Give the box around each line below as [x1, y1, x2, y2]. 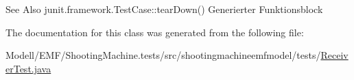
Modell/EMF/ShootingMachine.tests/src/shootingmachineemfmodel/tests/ [5, 48, 321, 62]
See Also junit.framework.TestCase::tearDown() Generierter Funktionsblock [5, 2, 323, 16]
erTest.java [5, 61, 51, 75]
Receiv [320, 48, 349, 62]
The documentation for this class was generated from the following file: [5, 25, 304, 39]
